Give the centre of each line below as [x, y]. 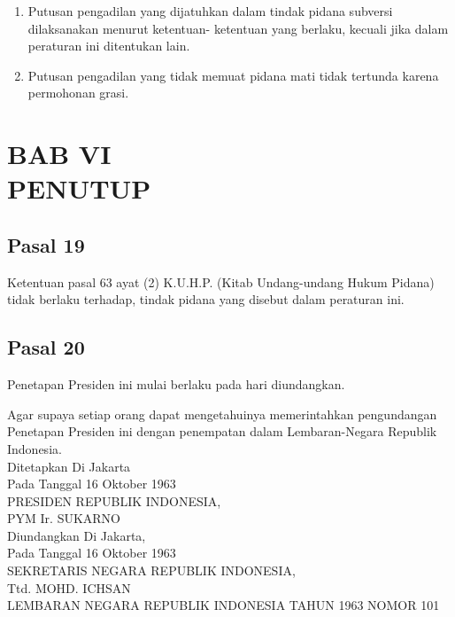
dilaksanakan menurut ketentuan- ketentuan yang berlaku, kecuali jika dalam [238, 28]
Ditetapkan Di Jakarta [69, 466]
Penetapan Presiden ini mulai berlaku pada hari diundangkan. [176, 384]
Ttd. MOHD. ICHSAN [69, 587]
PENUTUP [79, 188]
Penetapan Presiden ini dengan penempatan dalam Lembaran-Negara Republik [222, 431]
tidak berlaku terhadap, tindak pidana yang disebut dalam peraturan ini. [206, 299]
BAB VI [59, 154]
